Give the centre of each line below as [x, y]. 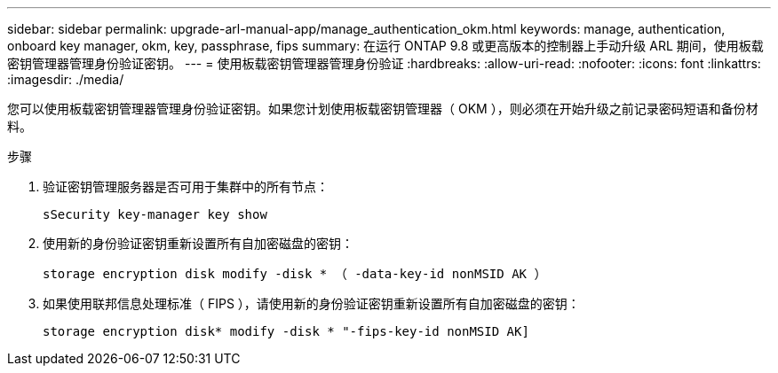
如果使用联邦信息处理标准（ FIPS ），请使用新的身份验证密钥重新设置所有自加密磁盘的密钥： [311, 303]
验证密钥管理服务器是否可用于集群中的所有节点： [186, 186]
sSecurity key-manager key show [155, 214]
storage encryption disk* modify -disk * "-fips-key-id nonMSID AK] [286, 331]
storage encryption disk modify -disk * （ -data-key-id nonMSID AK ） [295, 274]
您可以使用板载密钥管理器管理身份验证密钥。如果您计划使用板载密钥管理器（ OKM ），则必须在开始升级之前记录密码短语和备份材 [383, 109]
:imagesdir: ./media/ [66, 79]
